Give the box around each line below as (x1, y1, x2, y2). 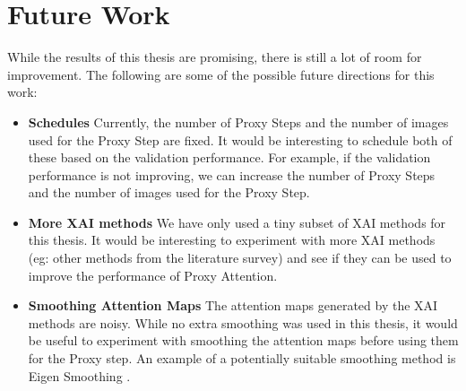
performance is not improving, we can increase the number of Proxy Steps (28, 165, 436, 184)
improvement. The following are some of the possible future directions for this (7, 65, 435, 83)
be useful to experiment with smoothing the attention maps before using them (28, 331, 459, 350)
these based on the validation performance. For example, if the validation (28, 148, 431, 167)
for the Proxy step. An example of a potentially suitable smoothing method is (28, 349, 456, 368)
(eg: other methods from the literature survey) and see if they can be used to (28, 248, 452, 267)
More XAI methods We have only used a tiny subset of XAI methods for (28, 213, 446, 231)
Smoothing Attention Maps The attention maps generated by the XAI (28, 296, 438, 315)
